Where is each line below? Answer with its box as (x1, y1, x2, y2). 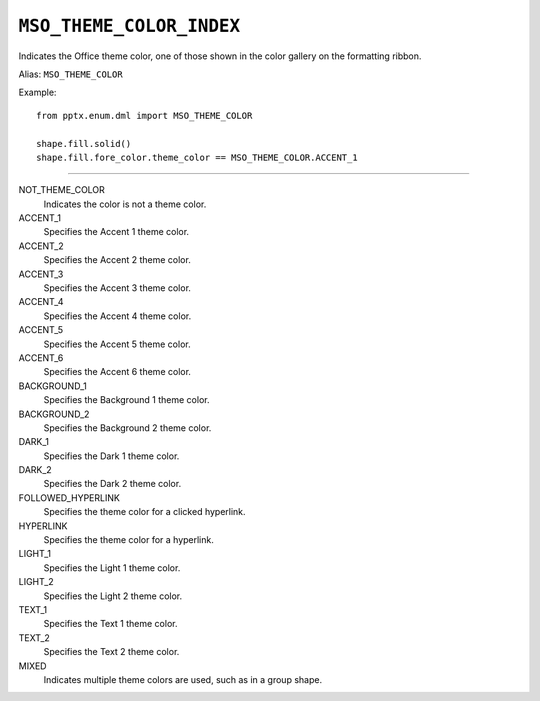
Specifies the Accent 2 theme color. (43, 254, 192, 266)
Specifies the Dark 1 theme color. (43, 450, 180, 462)
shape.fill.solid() (36, 138, 132, 149)
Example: (18, 86, 57, 99)
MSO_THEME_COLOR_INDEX (18, 15, 241, 37)
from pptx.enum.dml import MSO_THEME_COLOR (36, 110, 253, 121)
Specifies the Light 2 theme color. (43, 590, 183, 602)
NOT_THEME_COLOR (18, 184, 105, 196)
